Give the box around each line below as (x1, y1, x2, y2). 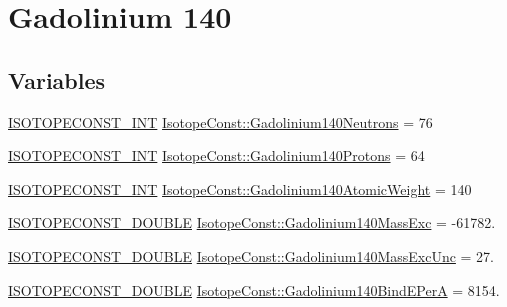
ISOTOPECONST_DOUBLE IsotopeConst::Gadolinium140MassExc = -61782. (8, 212, 496, 233)
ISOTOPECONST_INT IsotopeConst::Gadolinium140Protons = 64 (8, 145, 425, 166)
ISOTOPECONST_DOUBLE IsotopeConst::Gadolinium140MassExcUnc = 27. (8, 245, 495, 266)
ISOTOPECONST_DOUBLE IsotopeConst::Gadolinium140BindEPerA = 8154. (8, 279, 500, 300)
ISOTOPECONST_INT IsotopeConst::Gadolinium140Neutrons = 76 (8, 111, 433, 132)
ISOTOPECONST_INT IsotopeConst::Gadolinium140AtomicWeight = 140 (8, 178, 472, 199)
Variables (8, 64, 106, 95)
